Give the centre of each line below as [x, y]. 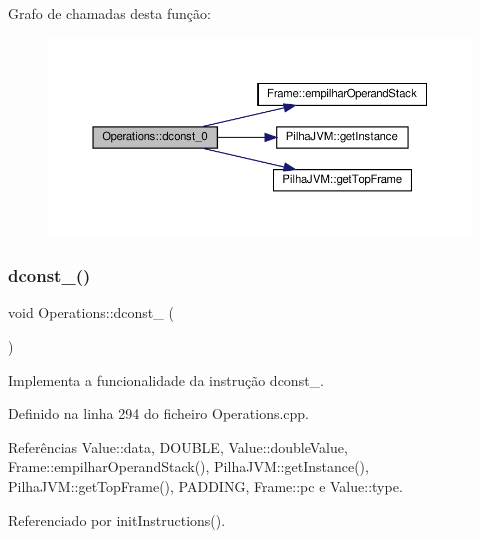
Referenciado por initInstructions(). [117, 519]
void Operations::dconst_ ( [91, 312]
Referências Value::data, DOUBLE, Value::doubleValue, [178, 446]
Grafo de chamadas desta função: [109, 13]
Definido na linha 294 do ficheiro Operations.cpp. [159, 413]
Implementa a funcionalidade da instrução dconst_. [166, 379]
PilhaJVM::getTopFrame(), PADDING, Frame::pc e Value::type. [205, 485]
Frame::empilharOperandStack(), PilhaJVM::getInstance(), [188, 466]
